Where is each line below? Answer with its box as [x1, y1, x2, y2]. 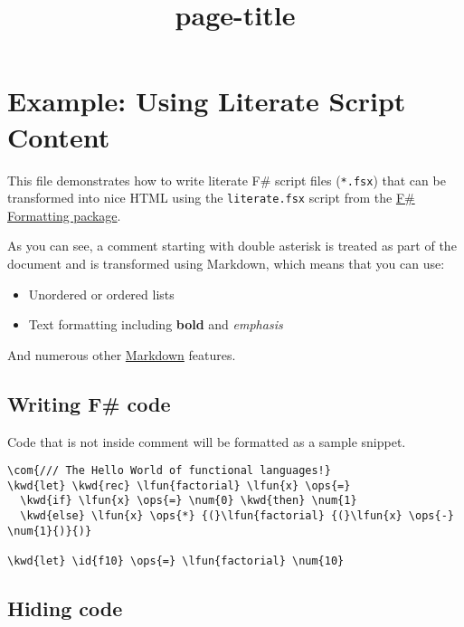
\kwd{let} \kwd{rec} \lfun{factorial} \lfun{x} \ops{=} [7, 479, 351, 492]
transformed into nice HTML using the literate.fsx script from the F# [7, 188, 415, 207]
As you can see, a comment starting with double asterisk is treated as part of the [7, 236, 457, 255]
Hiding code [7, 594, 123, 622]
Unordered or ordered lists [28, 284, 175, 303]
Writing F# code [7, 389, 171, 417]
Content [7, 118, 110, 155]
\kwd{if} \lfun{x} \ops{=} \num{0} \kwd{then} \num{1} [20, 494, 357, 508]
